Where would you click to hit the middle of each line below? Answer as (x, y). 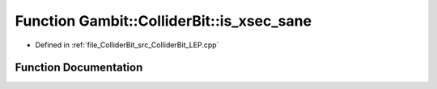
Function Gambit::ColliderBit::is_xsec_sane (163, 21)
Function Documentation (79, 68)
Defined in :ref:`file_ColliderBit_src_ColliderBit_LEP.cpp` (127, 45)
